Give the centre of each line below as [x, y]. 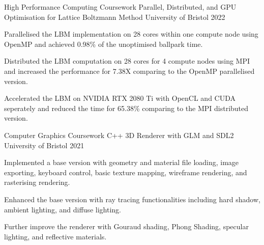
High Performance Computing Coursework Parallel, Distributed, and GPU [120, 7]
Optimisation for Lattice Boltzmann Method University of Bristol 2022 [115, 17]
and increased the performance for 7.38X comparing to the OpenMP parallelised [129, 71]
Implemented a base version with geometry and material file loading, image [122, 162]
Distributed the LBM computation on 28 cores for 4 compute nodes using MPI [127, 61]
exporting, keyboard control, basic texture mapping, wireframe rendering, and [126, 172]
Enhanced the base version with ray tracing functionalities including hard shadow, [132, 199]
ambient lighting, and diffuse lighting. [63, 209]
